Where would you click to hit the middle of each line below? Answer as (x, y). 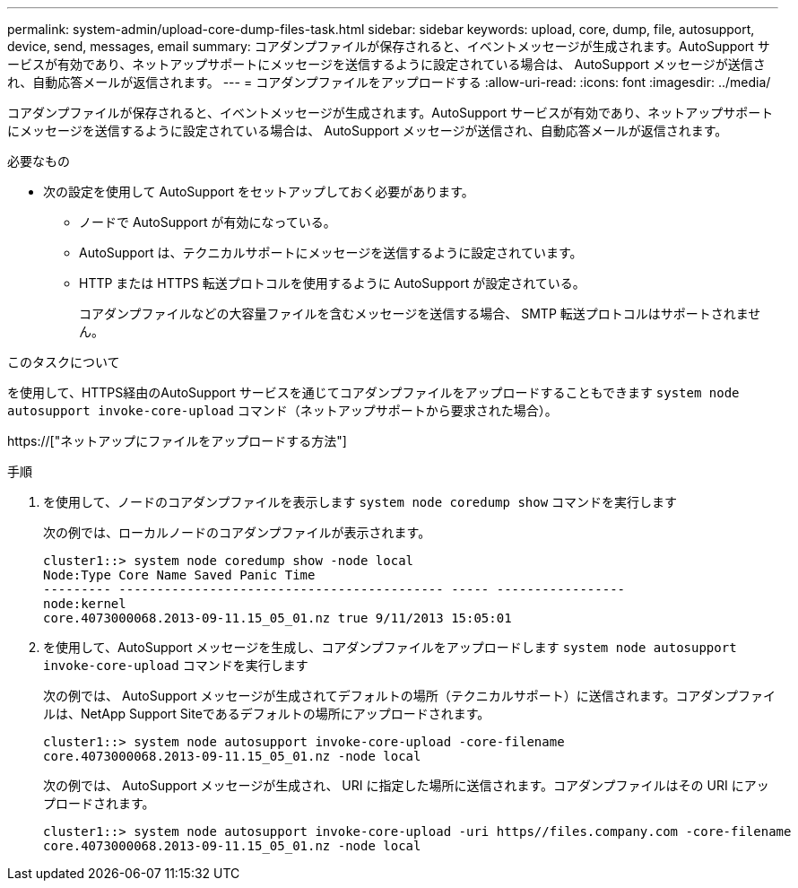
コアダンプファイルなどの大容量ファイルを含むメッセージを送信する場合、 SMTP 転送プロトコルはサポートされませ (420, 313)
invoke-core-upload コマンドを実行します (176, 665)
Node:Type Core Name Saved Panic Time (179, 575)
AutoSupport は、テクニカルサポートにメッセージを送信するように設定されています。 (331, 252)
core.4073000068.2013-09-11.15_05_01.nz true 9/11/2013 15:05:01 (278, 618)
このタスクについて (64, 362)
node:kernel (85, 604)
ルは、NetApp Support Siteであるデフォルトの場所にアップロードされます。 (267, 714)
